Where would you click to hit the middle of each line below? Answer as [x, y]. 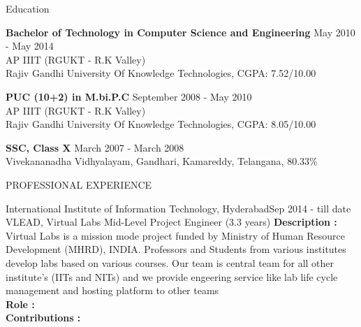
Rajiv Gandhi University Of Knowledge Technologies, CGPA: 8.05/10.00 [161, 124]
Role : [20, 304]
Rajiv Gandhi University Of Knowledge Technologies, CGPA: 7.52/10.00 [161, 73]
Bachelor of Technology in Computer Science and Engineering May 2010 [180, 32]
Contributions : [43, 318]
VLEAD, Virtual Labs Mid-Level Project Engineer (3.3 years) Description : [171, 222]
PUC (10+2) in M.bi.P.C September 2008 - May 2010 [129, 96]
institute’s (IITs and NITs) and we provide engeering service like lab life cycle [172, 276]
